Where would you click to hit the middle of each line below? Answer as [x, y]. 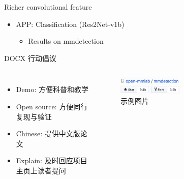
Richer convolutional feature [48, 7]
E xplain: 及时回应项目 [52, 160]
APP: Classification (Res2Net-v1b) [70, 24]
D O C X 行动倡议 [30, 58]
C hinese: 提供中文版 [48, 133]
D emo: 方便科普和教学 [52, 89]
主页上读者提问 [41, 170]
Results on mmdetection [66, 41]
